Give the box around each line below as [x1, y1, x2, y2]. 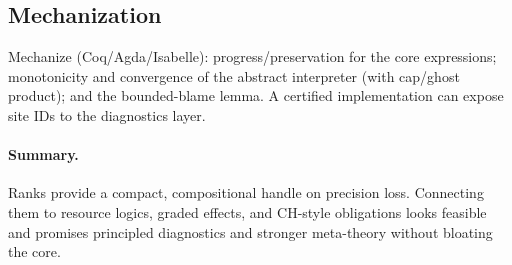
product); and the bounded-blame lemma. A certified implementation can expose [8, 85, 504, 106]
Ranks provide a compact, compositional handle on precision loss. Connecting [8, 182, 484, 203]
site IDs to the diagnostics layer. [8, 104, 206, 125]
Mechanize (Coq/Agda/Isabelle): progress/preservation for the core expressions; [8, 46, 497, 67]
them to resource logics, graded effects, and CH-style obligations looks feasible [8, 201, 487, 222]
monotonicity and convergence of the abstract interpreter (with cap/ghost [8, 65, 460, 86]
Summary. [8, 144, 79, 165]
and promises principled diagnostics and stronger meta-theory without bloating [8, 221, 493, 242]
